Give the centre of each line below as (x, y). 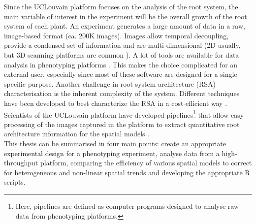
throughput (21, 163)
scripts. (15, 182)
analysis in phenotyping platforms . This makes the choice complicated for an (121, 64)
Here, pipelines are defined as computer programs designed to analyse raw (127, 206)
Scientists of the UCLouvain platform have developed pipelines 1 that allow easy (124, 114)
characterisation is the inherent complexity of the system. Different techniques (122, 93)
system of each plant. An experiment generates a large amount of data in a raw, (125, 26)
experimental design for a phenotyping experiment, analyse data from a (112, 153)
